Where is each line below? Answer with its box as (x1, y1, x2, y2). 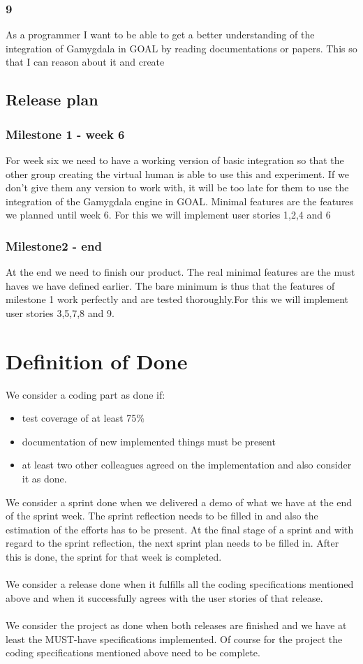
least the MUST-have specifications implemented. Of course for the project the (6, 631, 343, 646)
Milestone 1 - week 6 (6, 125, 125, 142)
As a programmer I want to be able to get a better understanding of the (6, 27, 315, 42)
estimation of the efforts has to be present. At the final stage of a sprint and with (6, 522, 354, 536)
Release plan (6, 89, 98, 110)
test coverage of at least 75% (22, 411, 145, 425)
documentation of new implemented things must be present (22, 434, 276, 448)
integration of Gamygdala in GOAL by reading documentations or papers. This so (6, 40, 357, 55)
